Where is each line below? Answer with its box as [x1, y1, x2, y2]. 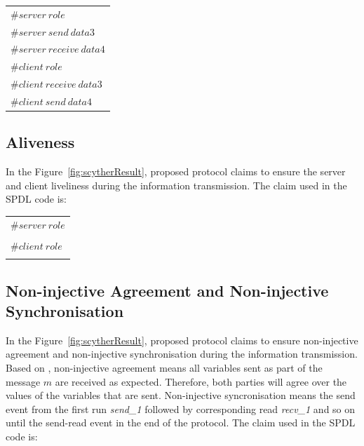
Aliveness [6, 131, 75, 153]
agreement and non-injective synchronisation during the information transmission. [6, 346, 358, 361]
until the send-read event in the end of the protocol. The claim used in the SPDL [6, 415, 356, 430]
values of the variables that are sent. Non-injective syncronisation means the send [6, 388, 356, 403]
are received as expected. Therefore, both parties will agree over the [55, 374, 347, 388]
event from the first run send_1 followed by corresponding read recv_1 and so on [6, 401, 356, 416]
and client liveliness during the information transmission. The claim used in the [6, 177, 347, 192]
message [6, 374, 41, 388]
